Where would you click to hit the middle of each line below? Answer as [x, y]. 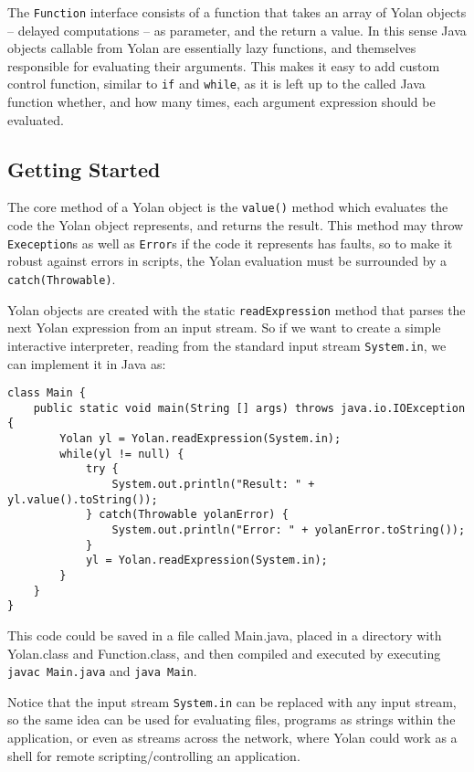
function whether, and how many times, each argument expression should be [221, 102]
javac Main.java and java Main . [102, 671]
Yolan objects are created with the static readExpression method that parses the [237, 309]
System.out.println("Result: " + [213, 485]
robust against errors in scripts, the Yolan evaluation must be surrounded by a [227, 261]
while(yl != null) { [122, 454]
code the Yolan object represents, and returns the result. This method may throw [236, 225]
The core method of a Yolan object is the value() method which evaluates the [228, 207]
